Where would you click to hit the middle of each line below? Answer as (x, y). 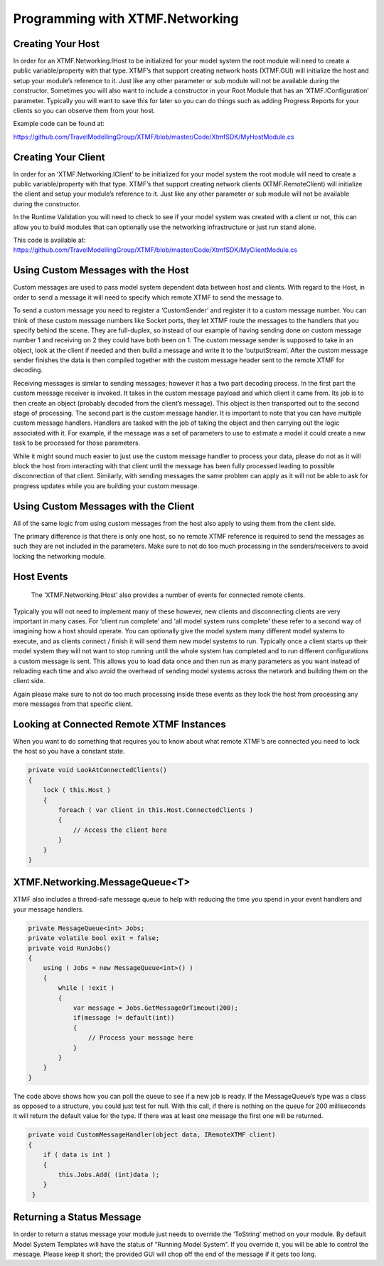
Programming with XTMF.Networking (126, 19)
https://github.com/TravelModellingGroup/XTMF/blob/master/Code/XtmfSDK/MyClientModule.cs (155, 250)
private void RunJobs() (70, 948)
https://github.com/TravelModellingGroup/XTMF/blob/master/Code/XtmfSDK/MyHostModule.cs (154, 137)
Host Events (41, 576)
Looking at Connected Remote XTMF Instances (120, 724)
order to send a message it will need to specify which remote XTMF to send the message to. (148, 297)
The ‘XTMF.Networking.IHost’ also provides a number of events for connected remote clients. (168, 595)
